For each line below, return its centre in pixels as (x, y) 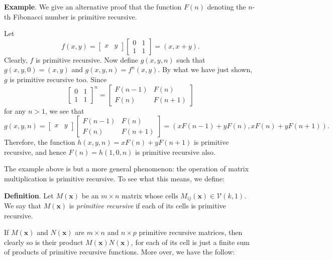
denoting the (227, 7)
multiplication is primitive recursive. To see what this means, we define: (114, 178)
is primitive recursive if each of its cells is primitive (147, 205)
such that (191, 59)
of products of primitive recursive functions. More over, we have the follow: (120, 252)
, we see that (65, 110)
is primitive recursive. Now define (87, 59)
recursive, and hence (35, 152)
